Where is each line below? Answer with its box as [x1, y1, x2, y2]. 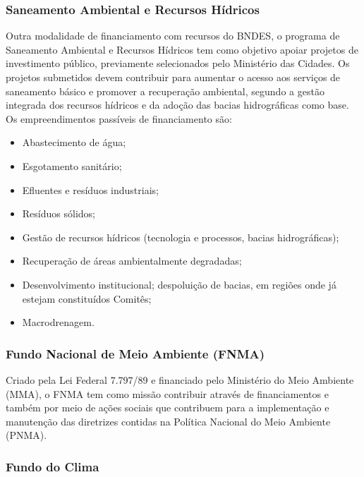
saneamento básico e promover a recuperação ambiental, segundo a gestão [6, 83, 324, 98]
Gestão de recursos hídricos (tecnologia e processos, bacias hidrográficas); [22, 229, 339, 244]
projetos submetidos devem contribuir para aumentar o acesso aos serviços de [6, 70, 341, 84]
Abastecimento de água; [22, 135, 126, 150]
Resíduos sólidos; [22, 206, 95, 221]
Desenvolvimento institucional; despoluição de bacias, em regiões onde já [22, 277, 336, 291]
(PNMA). [6, 428, 47, 442]
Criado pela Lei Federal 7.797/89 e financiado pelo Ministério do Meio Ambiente [6, 372, 354, 387]
